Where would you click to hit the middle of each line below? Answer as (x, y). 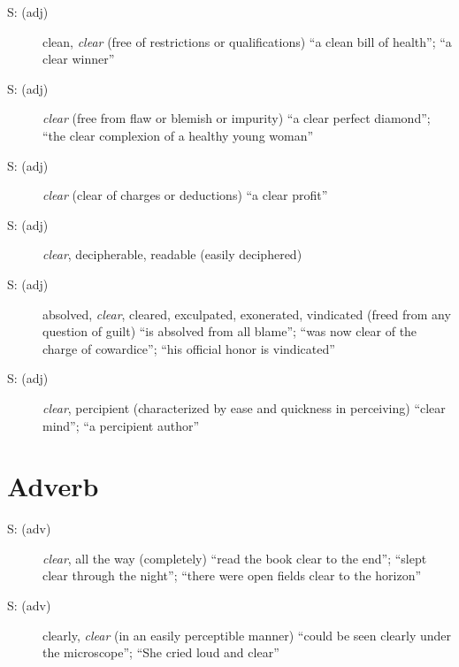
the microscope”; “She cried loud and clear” (161, 652)
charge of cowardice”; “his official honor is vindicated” (189, 348)
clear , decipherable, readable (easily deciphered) (172, 254)
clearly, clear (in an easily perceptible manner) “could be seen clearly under (247, 635)
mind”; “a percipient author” (121, 425)
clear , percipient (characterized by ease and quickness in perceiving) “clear (244, 407)
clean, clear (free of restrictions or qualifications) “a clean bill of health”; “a (247, 41)
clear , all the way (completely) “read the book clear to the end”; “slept (235, 558)
